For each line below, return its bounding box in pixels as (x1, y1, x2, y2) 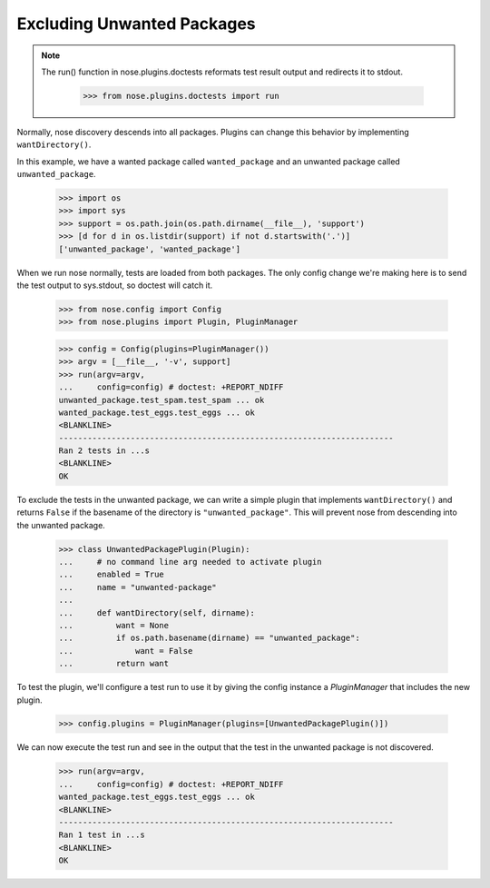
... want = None (58, 620, 170, 630)
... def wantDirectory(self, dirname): (58, 607, 256, 617)
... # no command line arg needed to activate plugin (58, 557, 322, 567)
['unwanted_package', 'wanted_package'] (58, 243, 240, 254)
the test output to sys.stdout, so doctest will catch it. (16, 280, 213, 291)
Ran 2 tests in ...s (58, 446, 150, 456)
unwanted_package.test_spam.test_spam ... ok (58, 395, 265, 405)
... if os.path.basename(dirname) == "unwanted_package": (58, 633, 360, 644)
